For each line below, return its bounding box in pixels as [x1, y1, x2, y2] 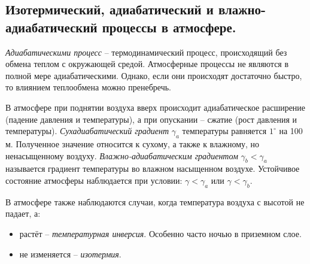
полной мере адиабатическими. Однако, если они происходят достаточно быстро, [5, 69, 302, 81]
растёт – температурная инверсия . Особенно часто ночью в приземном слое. [19, 227, 302, 239]
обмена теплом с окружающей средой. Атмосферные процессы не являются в [5, 57, 289, 70]
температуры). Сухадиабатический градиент [5, 125, 169, 137]
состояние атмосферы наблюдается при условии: [5, 174, 183, 186]
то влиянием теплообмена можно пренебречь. [5, 81, 171, 93]
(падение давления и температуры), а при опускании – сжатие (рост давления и [5, 113, 297, 125]
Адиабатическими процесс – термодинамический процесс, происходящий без [5, 45, 287, 58]
